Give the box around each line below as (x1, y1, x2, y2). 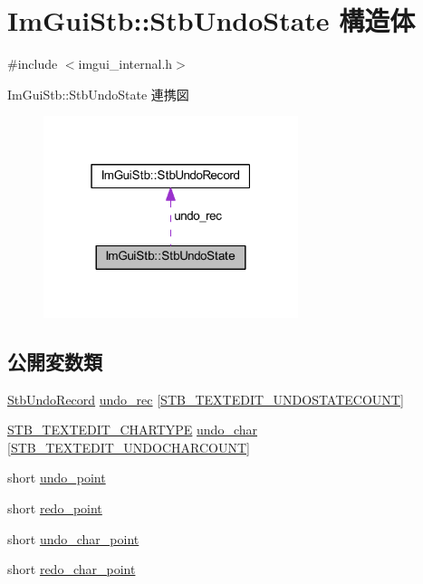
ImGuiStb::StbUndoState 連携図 (7, 84, 189, 103)
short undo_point (7, 468, 106, 487)
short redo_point (7, 498, 102, 517)
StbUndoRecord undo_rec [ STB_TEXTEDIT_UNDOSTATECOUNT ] (7, 389, 404, 408)
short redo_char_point (7, 560, 136, 579)
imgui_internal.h (78, 54, 173, 73)
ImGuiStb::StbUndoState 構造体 (7, 2, 416, 39)
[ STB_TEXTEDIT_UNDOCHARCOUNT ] (7, 437, 250, 456)
